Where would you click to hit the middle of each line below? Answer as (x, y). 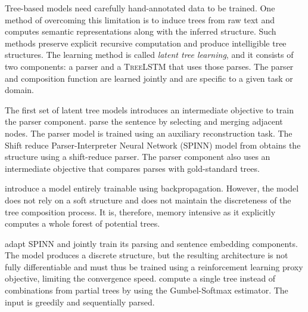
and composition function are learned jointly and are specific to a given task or (149, 78)
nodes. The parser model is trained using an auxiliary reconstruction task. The (149, 133)
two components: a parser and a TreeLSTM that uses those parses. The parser (149, 66)
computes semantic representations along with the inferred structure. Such (141, 31)
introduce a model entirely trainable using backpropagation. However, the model (152, 188)
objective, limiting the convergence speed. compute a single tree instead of (140, 278)
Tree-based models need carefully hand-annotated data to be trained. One (140, 8)
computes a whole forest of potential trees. (83, 223)
